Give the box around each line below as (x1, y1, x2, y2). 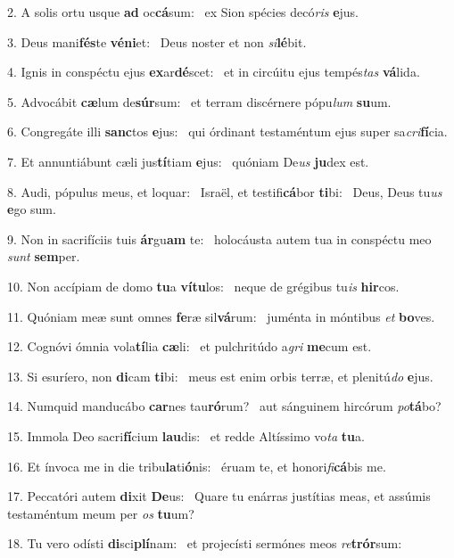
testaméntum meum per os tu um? (7, 504, 194, 522)
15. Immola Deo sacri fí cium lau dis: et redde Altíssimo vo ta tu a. (7, 426, 365, 445)
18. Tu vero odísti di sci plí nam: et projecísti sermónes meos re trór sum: (7, 534, 402, 553)
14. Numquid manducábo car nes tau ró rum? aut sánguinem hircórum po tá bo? (7, 397, 442, 415)
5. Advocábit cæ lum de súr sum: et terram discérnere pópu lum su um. (7, 92, 392, 111)
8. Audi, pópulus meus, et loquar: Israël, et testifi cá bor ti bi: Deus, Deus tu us (7, 182, 442, 201)
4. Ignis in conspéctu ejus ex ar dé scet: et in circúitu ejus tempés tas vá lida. (7, 62, 420, 81)
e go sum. (7, 200, 56, 218)
